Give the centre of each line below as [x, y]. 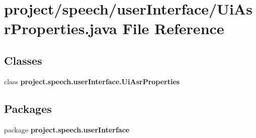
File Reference [173, 28]
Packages [28, 108]
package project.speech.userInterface [67, 129]
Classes [23, 60]
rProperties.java [61, 28]
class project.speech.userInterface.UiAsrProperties [92, 81]
